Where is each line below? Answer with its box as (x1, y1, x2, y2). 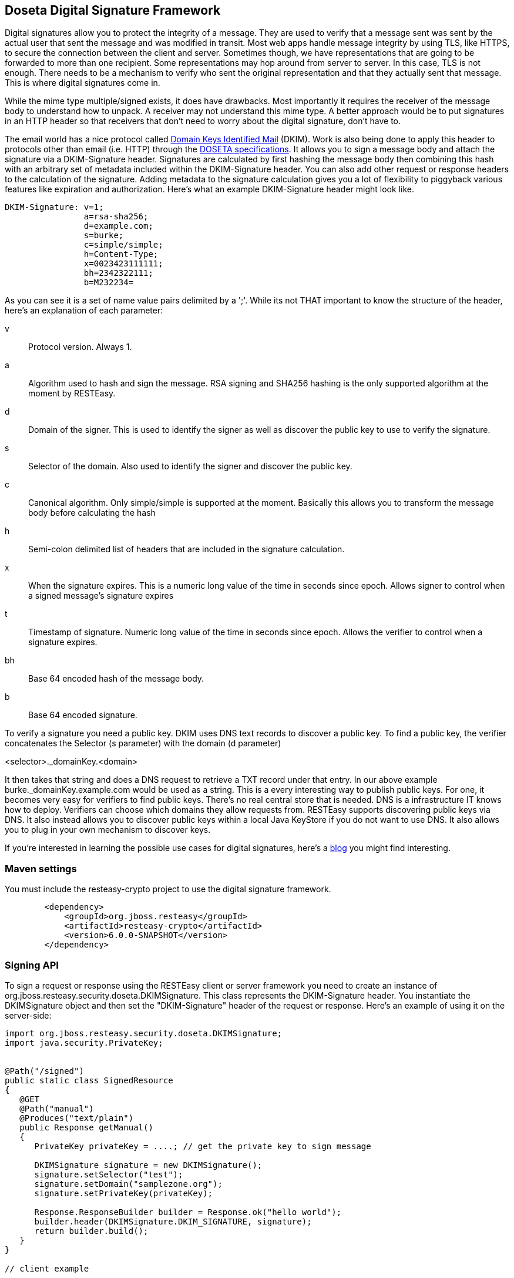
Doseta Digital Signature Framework (5, 3, 221, 18)
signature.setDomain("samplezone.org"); (34, 1179, 223, 1189)
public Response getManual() (19, 1122, 153, 1132)
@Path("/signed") (5, 1066, 84, 1076)
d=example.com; (83, 221, 153, 231)
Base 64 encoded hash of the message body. (28, 673, 204, 684)
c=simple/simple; (83, 240, 163, 250)
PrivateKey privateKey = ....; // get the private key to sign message (34, 1141, 371, 1151)
